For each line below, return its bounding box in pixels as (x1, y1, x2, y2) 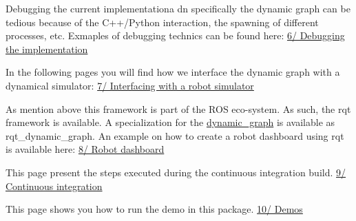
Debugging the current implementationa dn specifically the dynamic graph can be (6, 1, 350, 15)
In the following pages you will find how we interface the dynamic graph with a (6, 65, 340, 79)
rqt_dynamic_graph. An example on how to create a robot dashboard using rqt (6, 128, 344, 143)
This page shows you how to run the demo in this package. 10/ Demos (6, 202, 303, 216)
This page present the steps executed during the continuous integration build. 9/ (6, 165, 346, 179)
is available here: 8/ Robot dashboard (6, 142, 165, 156)
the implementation (6, 41, 88, 56)
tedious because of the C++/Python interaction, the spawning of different (6, 14, 319, 29)
